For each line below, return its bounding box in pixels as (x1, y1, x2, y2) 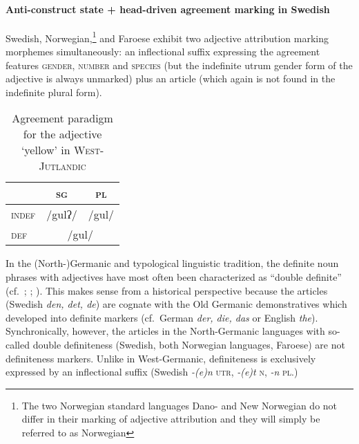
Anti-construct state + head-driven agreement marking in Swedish (6, 1, 330, 16)
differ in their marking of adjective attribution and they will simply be (21, 411, 320, 426)
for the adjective (23, 126, 102, 142)
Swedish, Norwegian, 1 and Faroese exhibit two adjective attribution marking (6, 28, 329, 45)
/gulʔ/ (46, 206, 77, 223)
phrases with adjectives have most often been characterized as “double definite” (6, 270, 342, 284)
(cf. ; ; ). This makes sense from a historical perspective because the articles (6, 283, 328, 297)
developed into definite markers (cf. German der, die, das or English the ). (6, 310, 318, 324)
